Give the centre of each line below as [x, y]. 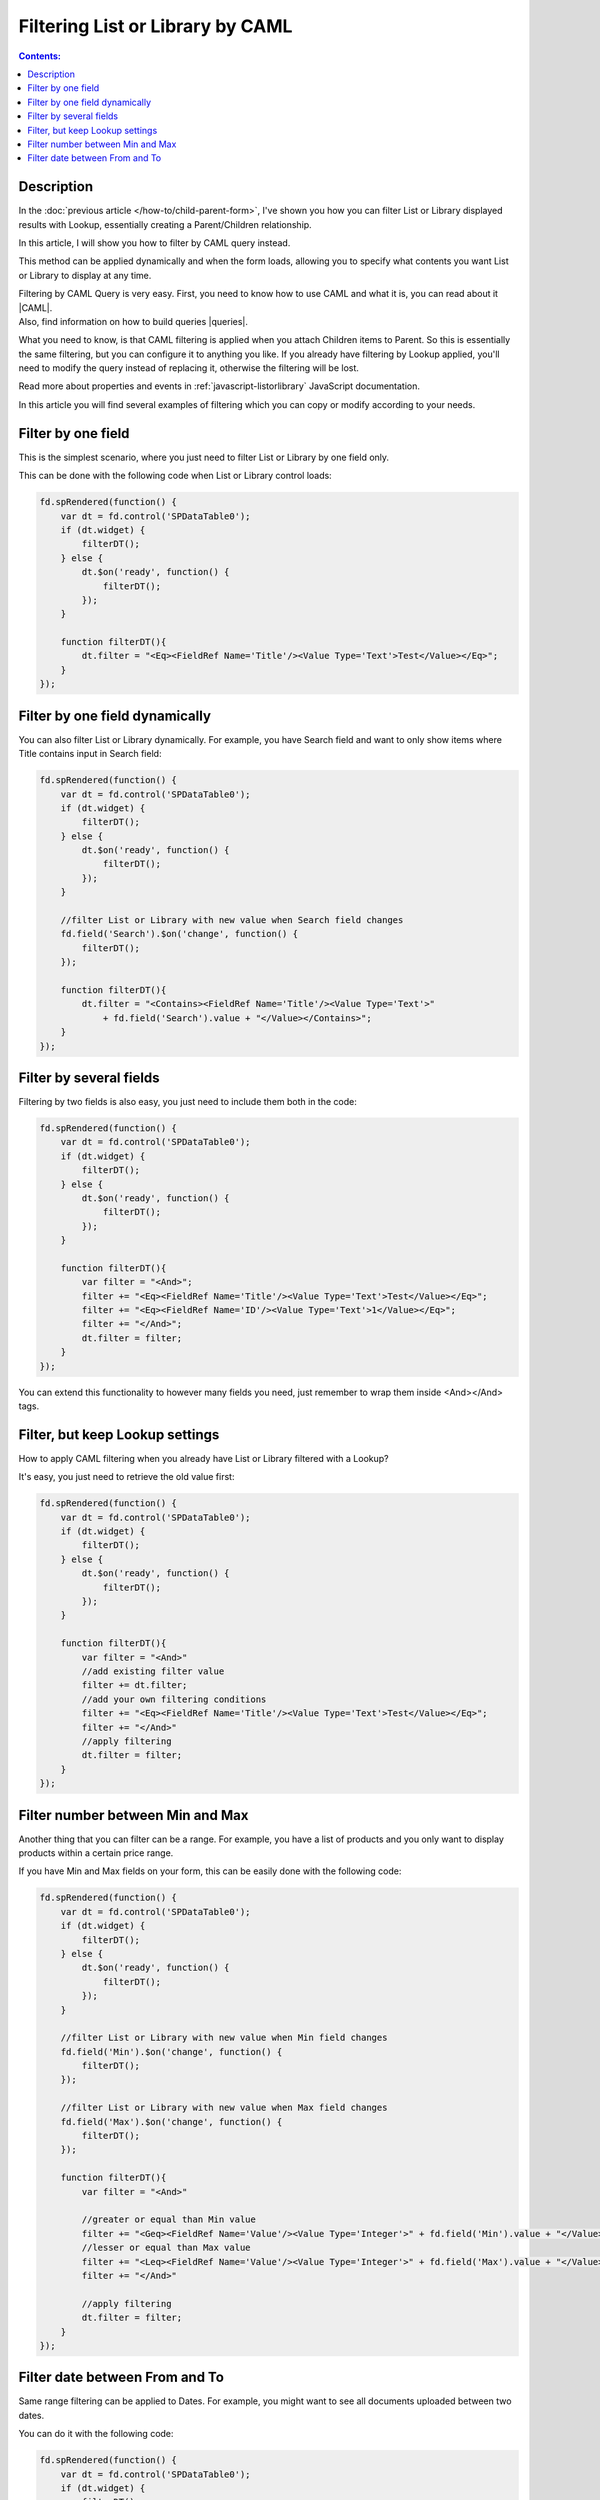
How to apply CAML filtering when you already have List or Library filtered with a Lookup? [203, 1458]
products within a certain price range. [96, 1853]
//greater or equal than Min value [169, 2219]
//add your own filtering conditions [174, 1699]
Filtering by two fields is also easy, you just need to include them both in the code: [187, 1102]
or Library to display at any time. [85, 275]
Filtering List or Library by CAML [155, 26]
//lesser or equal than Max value [166, 2248]
